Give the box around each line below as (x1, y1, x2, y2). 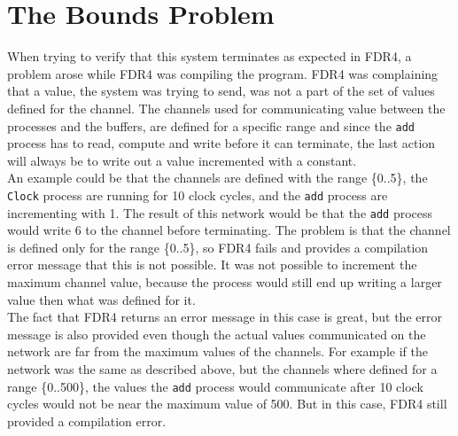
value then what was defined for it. (7, 290, 196, 308)
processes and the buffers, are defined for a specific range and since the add (7, 116, 415, 135)
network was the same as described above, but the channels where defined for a (7, 360, 438, 378)
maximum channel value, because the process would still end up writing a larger (7, 273, 442, 292)
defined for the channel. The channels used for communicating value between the (7, 98, 446, 117)
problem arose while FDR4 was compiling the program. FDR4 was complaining (7, 64, 439, 82)
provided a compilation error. (7, 411, 167, 430)
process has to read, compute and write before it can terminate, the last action (7, 134, 436, 152)
